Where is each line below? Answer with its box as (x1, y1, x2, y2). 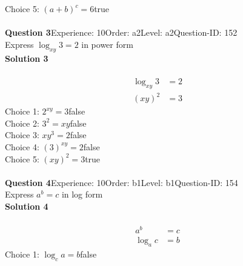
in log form (61, 188, 103, 201)
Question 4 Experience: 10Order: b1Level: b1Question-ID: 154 (5, 176, 238, 188)
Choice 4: (5, 140, 39, 153)
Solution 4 (5, 199, 48, 212)
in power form (81, 38, 133, 50)
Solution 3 (5, 52, 48, 64)
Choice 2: (5, 116, 39, 129)
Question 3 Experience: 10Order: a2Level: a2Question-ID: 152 (5, 26, 238, 39)
